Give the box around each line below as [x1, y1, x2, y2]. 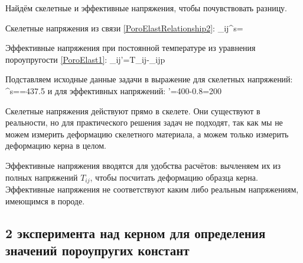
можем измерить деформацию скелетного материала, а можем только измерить [5, 127, 289, 140]
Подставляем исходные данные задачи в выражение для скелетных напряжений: [5, 73, 293, 85]
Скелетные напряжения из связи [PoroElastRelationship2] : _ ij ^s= [5, 21, 243, 34]
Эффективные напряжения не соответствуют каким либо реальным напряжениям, [5, 182, 299, 195]
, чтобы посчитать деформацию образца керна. [90, 171, 258, 183]
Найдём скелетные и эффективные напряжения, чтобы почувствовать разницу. [5, 2, 288, 14]
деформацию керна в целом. [5, 139, 106, 152]
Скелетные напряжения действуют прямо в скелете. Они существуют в [5, 104, 260, 117]
